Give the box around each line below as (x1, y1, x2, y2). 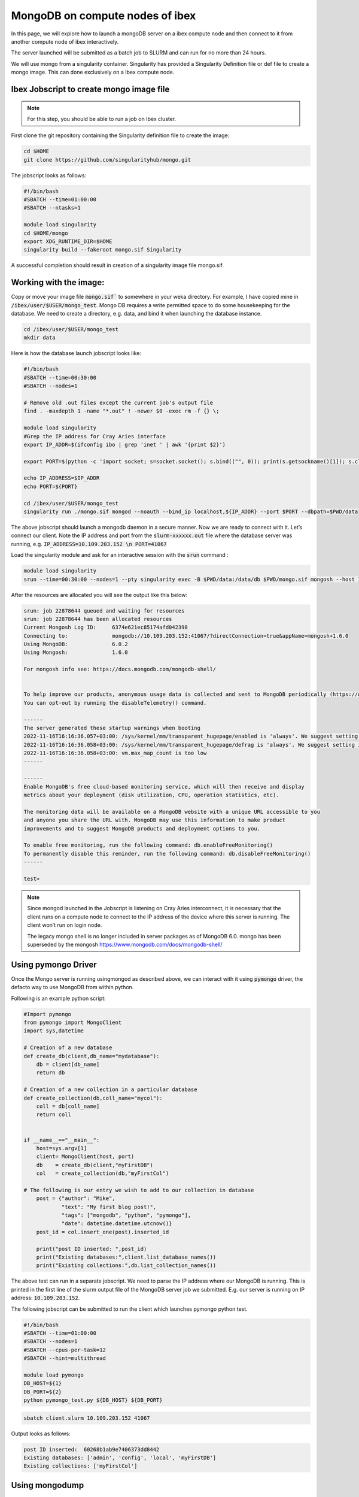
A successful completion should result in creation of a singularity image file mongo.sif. (11, 262, 224, 269)
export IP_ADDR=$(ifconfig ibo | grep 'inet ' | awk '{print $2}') (23, 441, 226, 448)
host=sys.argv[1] (36, 1144, 87, 1151)
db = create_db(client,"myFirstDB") (36, 1162, 154, 1168)
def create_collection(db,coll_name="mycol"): (23, 1095, 163, 1101)
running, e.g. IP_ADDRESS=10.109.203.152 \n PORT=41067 (11, 540, 167, 547)
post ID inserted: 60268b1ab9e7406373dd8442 (23, 1446, 160, 1453)
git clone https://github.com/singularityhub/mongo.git (23, 156, 191, 163)
